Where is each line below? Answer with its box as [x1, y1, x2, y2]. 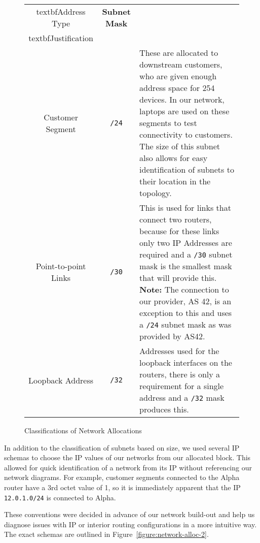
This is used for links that [139, 202, 231, 213]
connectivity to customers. [139, 129, 233, 140]
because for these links [139, 225, 219, 237]
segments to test [139, 117, 197, 129]
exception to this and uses [139, 307, 232, 318]
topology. [139, 187, 172, 199]
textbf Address [36, 6, 86, 17]
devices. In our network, [139, 93, 225, 105]
